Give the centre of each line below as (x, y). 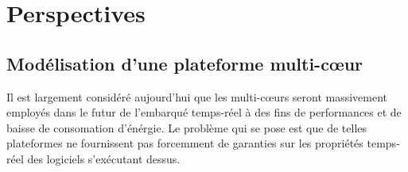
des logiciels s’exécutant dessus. (104, 158)
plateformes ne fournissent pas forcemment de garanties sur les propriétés (185, 143)
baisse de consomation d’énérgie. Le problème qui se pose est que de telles (187, 127)
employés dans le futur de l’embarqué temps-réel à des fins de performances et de (204, 112)
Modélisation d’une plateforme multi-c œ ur (185, 63)
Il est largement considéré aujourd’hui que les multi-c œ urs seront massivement (197, 96)
